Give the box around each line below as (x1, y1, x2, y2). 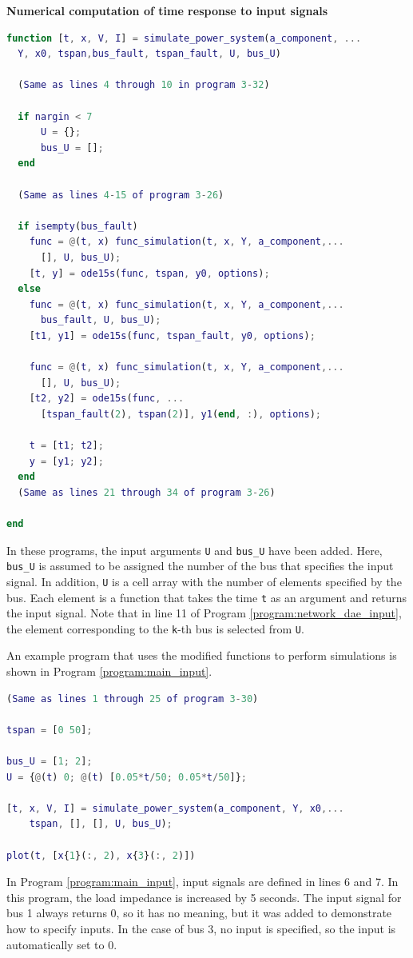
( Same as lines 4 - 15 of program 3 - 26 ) (18, 189, 224, 201)
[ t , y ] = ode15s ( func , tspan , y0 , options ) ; (29, 267, 270, 279)
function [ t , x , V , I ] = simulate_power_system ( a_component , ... (6, 32, 362, 44)
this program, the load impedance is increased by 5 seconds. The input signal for (6, 888, 402, 905)
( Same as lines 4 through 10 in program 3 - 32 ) (18, 79, 270, 91)
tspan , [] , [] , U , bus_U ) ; (29, 818, 173, 830)
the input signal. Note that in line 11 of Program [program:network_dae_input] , (6, 605, 402, 621)
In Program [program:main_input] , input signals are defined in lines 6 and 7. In (6, 873, 399, 890)
